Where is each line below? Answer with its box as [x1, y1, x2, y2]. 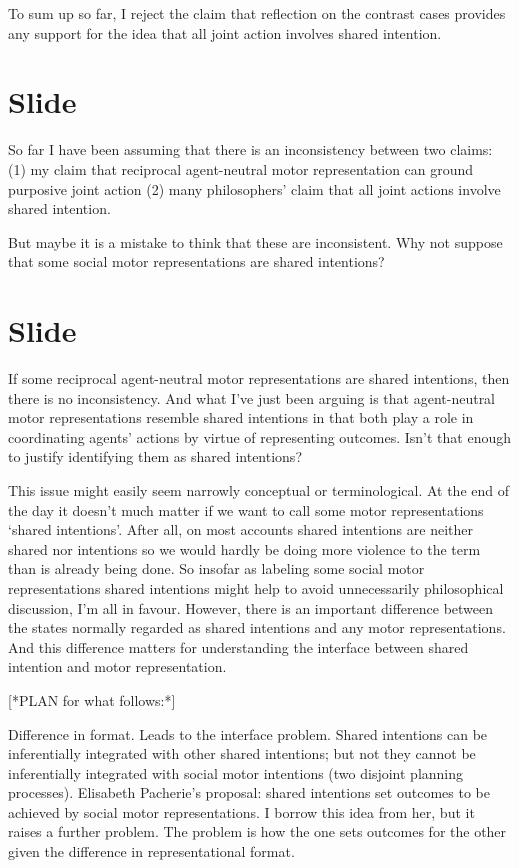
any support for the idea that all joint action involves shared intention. [8, 22, 442, 43]
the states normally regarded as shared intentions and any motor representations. [8, 617, 506, 638]
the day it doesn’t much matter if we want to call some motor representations [8, 499, 484, 520]
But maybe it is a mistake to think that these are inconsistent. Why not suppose [8, 231, 503, 252]
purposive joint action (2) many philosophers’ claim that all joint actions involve [8, 178, 501, 199]
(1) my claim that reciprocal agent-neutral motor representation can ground [8, 158, 474, 179]
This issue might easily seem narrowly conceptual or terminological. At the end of [8, 479, 510, 500]
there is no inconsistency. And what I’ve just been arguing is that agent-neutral [8, 387, 496, 408]
